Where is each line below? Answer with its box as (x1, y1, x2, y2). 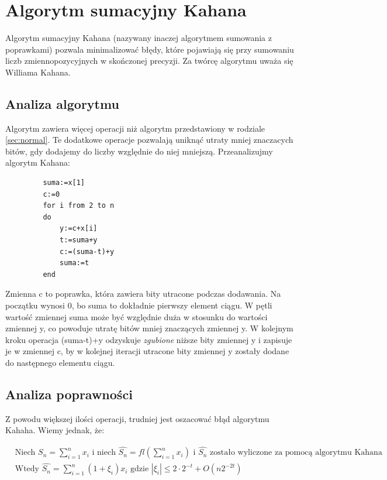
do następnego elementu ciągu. (5, 356, 115, 368)
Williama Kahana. (5, 66, 71, 78)
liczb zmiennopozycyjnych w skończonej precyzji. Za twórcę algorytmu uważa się (5, 54, 293, 67)
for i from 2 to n (43, 201, 115, 210)
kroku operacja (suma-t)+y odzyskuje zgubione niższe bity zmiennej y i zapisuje (5, 333, 292, 345)
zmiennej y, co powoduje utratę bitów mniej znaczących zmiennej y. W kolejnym (5, 322, 293, 334)
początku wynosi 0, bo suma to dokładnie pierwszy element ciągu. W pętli (5, 299, 272, 311)
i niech (92, 448, 116, 457)
